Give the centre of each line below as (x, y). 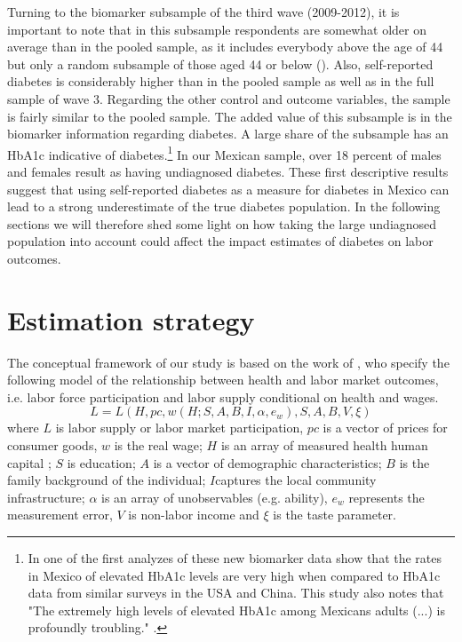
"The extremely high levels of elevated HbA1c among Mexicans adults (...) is (236, 610)
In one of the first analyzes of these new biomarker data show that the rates (235, 558)
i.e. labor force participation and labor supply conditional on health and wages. (223, 396)
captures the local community (296, 480)
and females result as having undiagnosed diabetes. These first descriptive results (228, 171)
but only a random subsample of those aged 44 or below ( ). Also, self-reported (220, 63)
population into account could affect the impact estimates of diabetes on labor (220, 241)
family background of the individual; (107, 480)
